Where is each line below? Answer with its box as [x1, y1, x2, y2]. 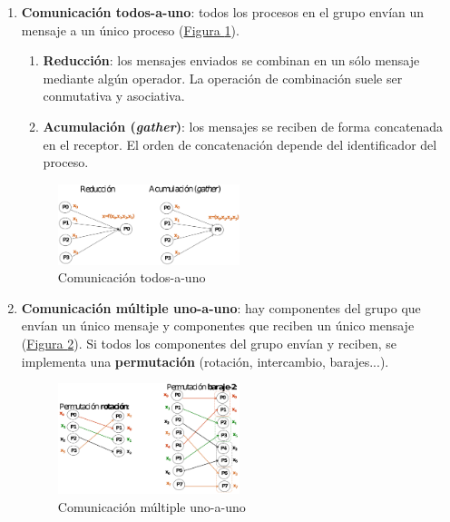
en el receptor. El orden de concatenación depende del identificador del [43, 134, 437, 153]
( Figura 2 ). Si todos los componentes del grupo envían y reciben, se [21, 334, 397, 353]
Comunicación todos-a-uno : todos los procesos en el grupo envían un [21, 3, 425, 21]
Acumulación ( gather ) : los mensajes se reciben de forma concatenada [43, 116, 444, 135]
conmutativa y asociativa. [43, 86, 185, 105]
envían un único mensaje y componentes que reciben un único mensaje [21, 316, 415, 335]
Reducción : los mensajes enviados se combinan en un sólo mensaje [43, 51, 420, 70]
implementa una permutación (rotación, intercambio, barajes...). [21, 351, 389, 370]
